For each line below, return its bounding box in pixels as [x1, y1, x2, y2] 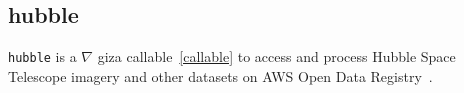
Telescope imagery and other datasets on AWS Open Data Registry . [8, 65, 433, 86]
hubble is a [8, 46, 77, 67]
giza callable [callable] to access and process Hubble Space [97, 46, 456, 67]
